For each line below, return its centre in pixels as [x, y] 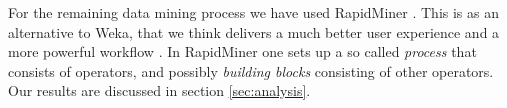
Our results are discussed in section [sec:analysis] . [159, 90]
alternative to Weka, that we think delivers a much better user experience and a [254, 31]
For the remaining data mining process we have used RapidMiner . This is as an [254, 12]
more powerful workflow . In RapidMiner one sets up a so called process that [242, 51]
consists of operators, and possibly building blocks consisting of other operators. [251, 70]
